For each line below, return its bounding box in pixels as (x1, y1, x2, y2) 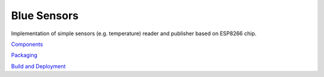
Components (11, 41, 43, 48)
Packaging (11, 51, 38, 59)
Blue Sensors (11, 9, 79, 22)
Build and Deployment (11, 63, 66, 70)
